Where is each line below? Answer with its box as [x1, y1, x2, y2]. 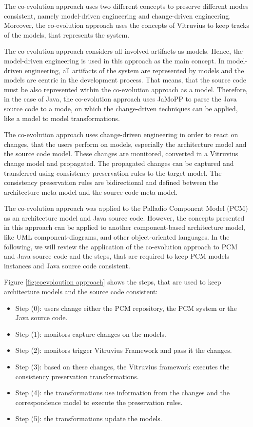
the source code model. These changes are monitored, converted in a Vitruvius [4, 148, 238, 159]
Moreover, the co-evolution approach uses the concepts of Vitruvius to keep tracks [4, 20, 249, 30]
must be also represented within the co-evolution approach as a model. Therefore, [4, 84, 248, 94]
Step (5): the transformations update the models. [15, 413, 162, 424]
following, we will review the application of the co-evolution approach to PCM [4, 241, 238, 251]
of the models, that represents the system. [4, 29, 130, 40]
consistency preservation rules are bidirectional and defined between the [4, 177, 218, 187]
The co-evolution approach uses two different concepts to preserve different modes [4, 1, 249, 11]
